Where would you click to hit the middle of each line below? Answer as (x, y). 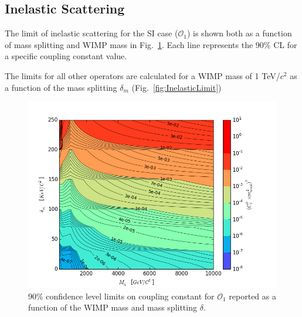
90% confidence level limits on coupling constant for (121, 296)
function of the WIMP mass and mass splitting (113, 307)
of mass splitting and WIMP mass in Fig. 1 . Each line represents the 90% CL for (151, 44)
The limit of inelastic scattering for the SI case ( (91, 33)
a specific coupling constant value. (66, 56)
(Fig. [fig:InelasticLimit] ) (177, 87)
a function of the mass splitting (61, 87)
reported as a (252, 296)
